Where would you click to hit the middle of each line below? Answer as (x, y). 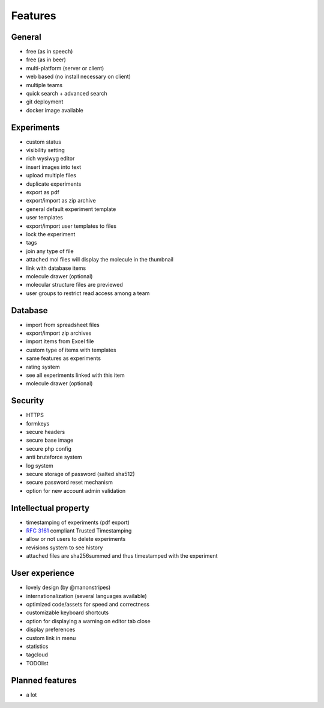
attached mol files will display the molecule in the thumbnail (100, 260)
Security (28, 401)
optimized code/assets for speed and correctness (88, 604)
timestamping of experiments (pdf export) (78, 522)
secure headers (46, 432)
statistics (37, 646)
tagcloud (37, 655)
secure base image (50, 440)
